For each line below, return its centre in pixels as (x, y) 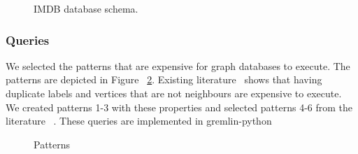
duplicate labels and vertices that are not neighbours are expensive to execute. (174, 93)
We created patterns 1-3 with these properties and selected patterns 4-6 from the (179, 107)
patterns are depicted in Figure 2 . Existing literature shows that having (164, 79)
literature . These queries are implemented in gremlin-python (139, 121)
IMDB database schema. (86, 8)
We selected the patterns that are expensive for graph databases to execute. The (178, 65)
